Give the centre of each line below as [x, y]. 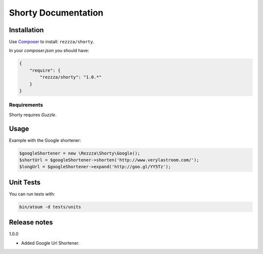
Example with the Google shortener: [45, 140]
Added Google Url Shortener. [50, 243]
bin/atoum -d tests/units [50, 207]
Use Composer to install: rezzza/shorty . [52, 42]
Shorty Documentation [56, 13]
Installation [26, 30]
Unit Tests [25, 182]
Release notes [31, 223]
